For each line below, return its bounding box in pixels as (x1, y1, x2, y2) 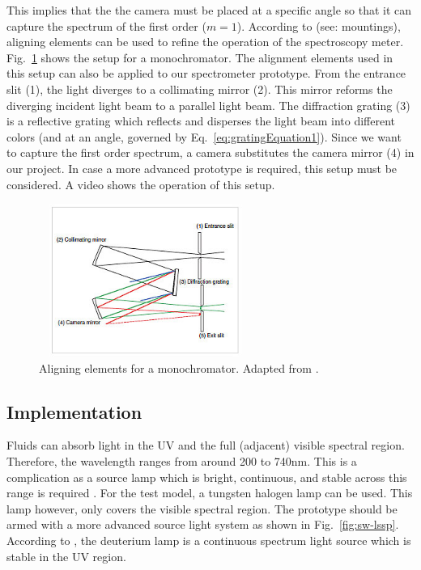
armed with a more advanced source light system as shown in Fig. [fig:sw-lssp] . (6, 516, 399, 533)
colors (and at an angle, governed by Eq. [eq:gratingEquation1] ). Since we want (6, 128, 402, 145)
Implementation (6, 399, 142, 424)
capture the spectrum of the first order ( (6, 17, 206, 34)
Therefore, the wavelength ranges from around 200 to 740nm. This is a (6, 453, 357, 470)
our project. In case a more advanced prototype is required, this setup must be (6, 159, 398, 176)
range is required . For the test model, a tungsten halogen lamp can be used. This (6, 484, 413, 501)
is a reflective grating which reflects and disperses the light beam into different (6, 112, 396, 129)
